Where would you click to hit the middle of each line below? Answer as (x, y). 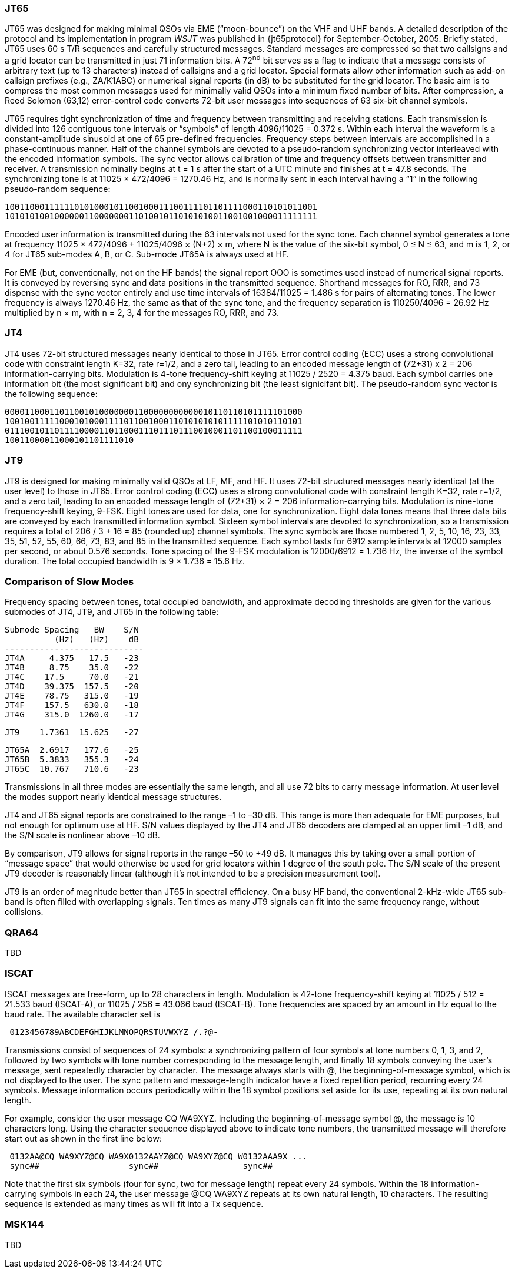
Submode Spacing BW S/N (72, 630)
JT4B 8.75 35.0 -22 (72, 668)
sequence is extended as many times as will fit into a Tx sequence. (134, 1203)
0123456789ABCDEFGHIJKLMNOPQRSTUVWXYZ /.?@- (114, 1032)
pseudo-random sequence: (58, 189)
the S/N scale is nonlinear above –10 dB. (82, 835)
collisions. (24, 912)
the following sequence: (51, 394)
